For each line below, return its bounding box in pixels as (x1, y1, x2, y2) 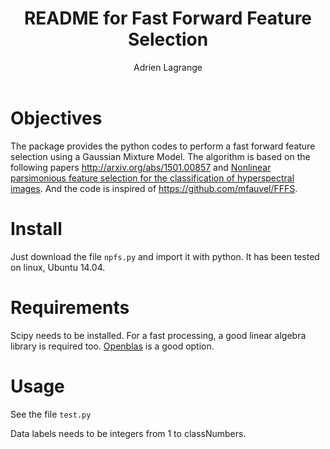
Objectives (10, 107, 103, 129)
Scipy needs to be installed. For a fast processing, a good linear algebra (10, 329, 307, 341)
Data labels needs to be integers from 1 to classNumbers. (10, 427, 247, 439)
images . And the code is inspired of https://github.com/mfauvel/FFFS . (10, 182, 298, 194)
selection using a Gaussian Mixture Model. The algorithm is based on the (10, 150, 311, 162)
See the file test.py (10, 408, 92, 420)
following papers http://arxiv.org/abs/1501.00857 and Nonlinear (10, 161, 272, 173)
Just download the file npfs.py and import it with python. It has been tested (10, 250, 320, 262)
